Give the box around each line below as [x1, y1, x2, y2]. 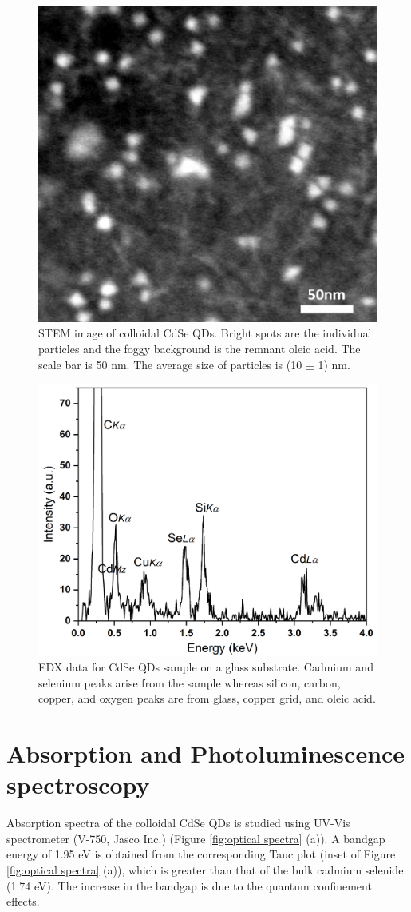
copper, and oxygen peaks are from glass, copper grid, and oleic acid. [38, 690, 376, 707]
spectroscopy [6, 768, 150, 801]
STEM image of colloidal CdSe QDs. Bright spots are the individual [38, 325, 372, 341]
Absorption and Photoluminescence [6, 737, 405, 770]
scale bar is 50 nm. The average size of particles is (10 [38, 356, 302, 372]
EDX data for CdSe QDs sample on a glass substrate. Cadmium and [38, 659, 373, 675]
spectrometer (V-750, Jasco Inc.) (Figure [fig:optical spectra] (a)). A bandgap [6, 830, 385, 846]
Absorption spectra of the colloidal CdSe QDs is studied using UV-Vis [6, 814, 350, 831]
